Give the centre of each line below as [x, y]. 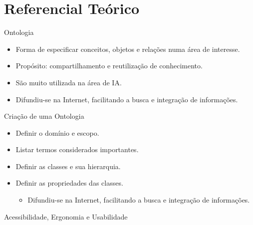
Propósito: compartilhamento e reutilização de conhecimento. [109, 66]
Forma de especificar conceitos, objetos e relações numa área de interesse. [128, 49]
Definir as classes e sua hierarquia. [68, 166]
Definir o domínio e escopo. [57, 132]
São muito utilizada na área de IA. [69, 82]
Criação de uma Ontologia [44, 116]
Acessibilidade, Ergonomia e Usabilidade [66, 216]
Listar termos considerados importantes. [77, 149]
